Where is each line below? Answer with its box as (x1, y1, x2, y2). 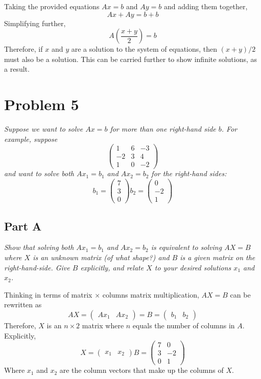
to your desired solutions (154, 262, 231, 272)
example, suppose (4, 133, 58, 144)
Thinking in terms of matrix (4, 289, 92, 300)
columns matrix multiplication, (102, 289, 199, 300)
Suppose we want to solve (4, 123, 83, 134)
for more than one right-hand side (110, 123, 216, 134)
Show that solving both (4, 242, 74, 252)
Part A (4, 218, 42, 234)
